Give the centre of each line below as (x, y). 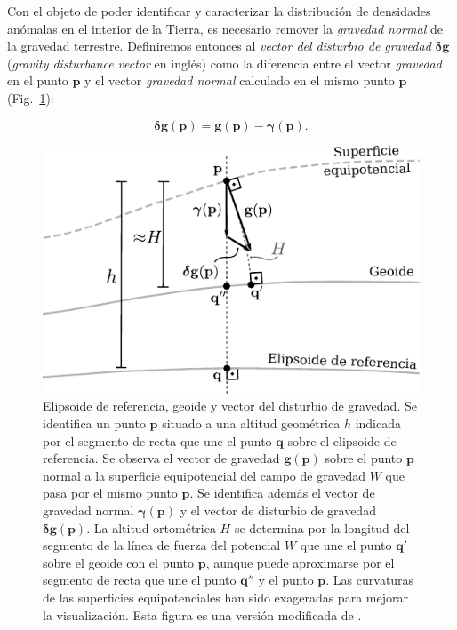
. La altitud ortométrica (151, 527)
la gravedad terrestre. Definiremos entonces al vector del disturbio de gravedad (219, 46)
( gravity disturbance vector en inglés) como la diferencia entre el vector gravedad (224, 63)
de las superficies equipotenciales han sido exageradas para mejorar (225, 597)
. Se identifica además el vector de (282, 493)
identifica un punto (94, 423)
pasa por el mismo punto (110, 493)
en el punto (38, 80)
